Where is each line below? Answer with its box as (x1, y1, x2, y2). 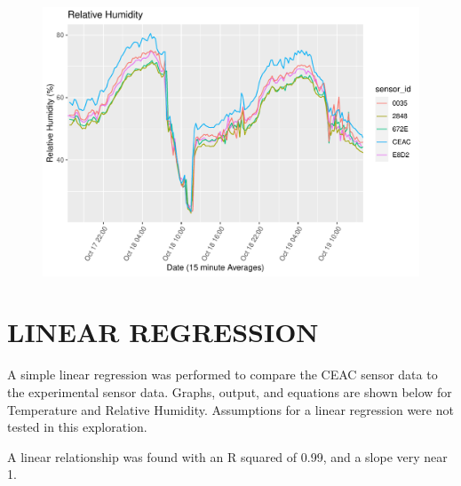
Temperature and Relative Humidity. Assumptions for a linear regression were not (7, 400, 454, 418)
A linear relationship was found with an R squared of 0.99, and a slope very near (7, 447, 448, 466)
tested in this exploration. (7, 418, 147, 436)
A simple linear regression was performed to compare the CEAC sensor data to (7, 365, 438, 384)
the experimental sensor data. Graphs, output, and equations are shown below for (7, 382, 452, 401)
